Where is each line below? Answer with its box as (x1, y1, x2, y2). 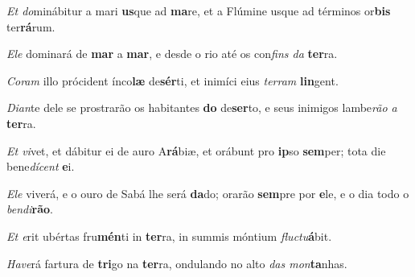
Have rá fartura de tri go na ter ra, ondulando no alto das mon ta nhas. (6, 254, 347, 271)
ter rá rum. (6, 18, 55, 35)
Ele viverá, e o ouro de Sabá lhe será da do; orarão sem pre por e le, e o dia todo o (6, 184, 409, 201)
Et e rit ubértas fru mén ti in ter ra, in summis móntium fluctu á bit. (6, 227, 332, 244)
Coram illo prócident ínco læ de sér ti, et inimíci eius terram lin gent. (6, 72, 339, 89)
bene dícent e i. (6, 158, 75, 175)
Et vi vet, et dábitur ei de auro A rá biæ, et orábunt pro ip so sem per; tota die (6, 142, 386, 159)
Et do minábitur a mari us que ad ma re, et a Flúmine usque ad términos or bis (6, 2, 391, 19)
